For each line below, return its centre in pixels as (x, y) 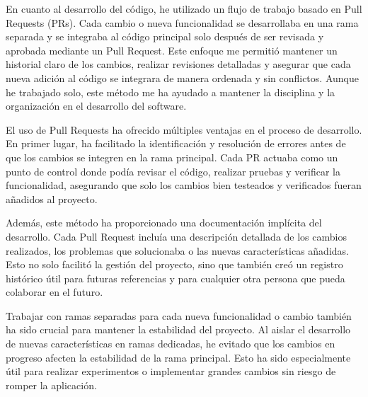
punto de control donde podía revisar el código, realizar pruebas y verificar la (173, 171)
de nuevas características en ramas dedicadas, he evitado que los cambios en (171, 344)
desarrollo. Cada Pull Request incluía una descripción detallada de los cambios (176, 236)
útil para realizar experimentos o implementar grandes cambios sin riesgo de (171, 371)
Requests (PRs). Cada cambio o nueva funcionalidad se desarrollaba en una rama (182, 22)
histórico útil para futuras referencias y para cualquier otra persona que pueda (176, 278)
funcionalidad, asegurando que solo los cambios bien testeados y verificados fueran (184, 185)
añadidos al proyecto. (52, 198)
